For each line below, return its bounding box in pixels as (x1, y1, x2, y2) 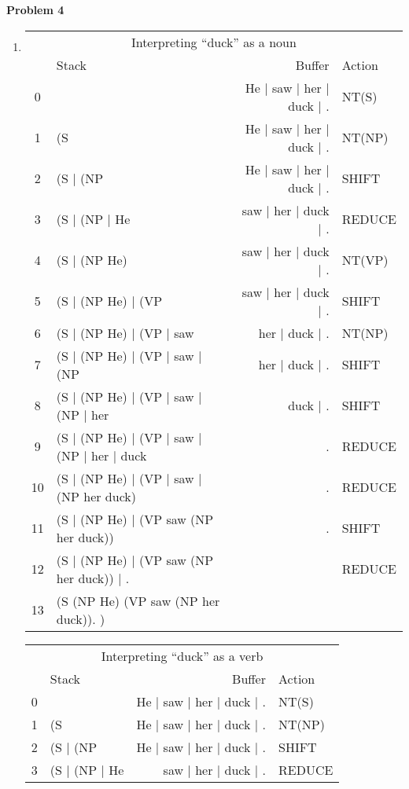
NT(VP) (341, 251, 389, 270)
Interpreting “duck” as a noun (131, 32, 297, 51)
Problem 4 (6, 2, 64, 17)
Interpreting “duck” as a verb (101, 646, 263, 665)
